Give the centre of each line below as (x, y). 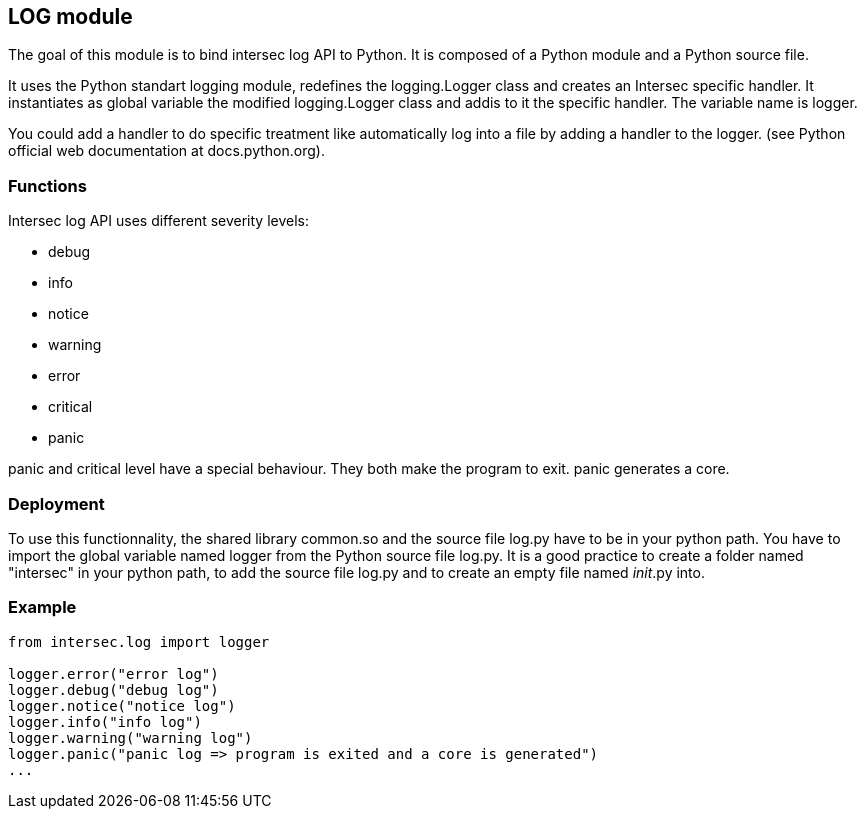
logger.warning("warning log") (130, 737)
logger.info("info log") (105, 721)
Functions (47, 185)
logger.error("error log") (113, 673)
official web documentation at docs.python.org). (166, 151)
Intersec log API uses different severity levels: (159, 221)
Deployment (56, 503)
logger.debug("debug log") (113, 689)
